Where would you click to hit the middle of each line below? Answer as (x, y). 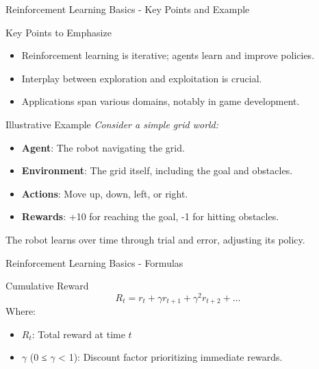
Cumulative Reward (47, 286)
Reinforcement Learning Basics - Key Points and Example (128, 9)
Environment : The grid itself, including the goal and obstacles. (157, 170)
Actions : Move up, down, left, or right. (105, 193)
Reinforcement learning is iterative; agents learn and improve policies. (168, 55)
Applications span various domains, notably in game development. (161, 101)
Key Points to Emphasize (59, 32)
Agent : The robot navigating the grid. (103, 147)
